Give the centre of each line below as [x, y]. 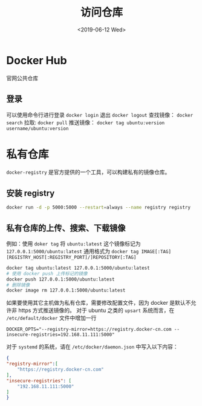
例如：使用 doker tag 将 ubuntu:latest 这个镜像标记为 [73, 244]
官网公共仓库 [22, 78]
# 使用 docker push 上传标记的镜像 [47, 273]
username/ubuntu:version [37, 128]
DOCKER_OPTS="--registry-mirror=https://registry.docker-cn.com [89, 330]
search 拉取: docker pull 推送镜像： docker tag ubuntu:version [86, 122]
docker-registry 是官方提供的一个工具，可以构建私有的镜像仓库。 [88, 172]
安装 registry [31, 193]
